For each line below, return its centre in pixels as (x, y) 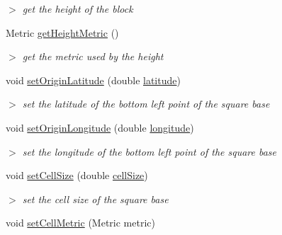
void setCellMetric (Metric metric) (80, 223)
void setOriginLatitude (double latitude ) (93, 80)
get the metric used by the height (93, 56)
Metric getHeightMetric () (62, 32)
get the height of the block (78, 8)
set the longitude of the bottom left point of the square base (150, 151)
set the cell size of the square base (95, 199)
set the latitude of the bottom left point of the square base (146, 104)
